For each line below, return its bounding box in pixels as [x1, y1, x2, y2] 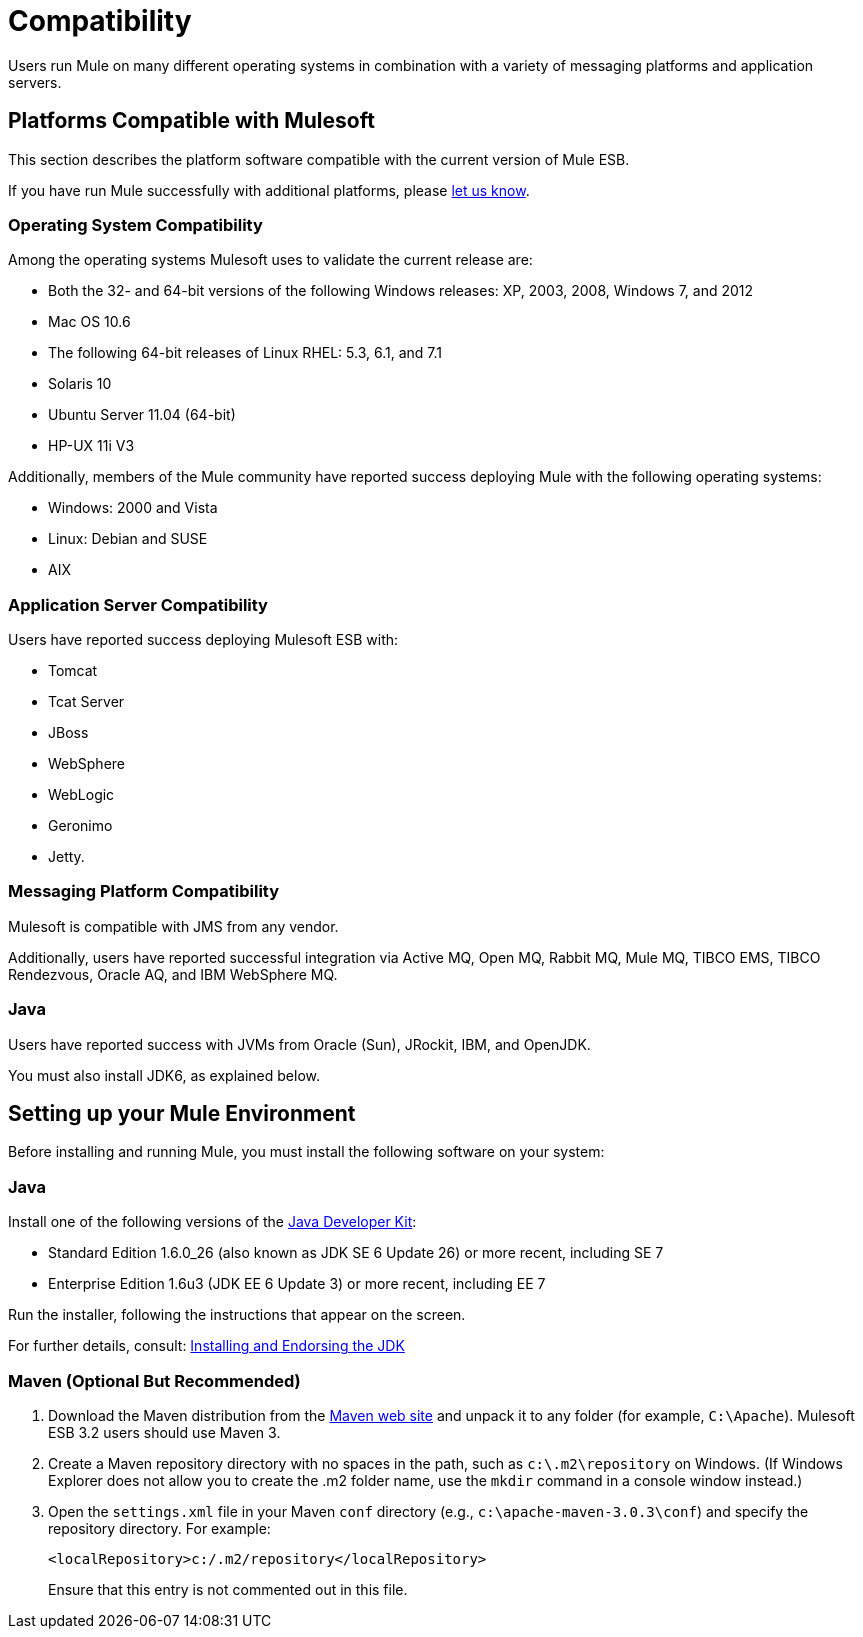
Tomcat [48, 662, 98, 680]
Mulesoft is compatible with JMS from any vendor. [8, 917, 339, 935]
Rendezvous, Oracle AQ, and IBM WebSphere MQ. [8, 965, 338, 983]
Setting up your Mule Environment [8, 1101, 356, 1127]
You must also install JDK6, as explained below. [8, 1066, 320, 1084]
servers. [8, 73, 62, 91]
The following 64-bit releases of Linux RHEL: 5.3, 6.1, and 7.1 [48, 344, 443, 362]
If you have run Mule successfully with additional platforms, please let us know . [8, 181, 530, 199]
